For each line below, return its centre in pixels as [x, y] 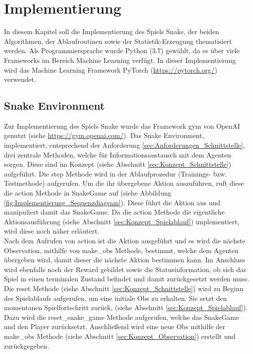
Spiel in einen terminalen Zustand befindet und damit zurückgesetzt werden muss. [127, 279]
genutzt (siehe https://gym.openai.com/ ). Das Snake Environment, [104, 135]
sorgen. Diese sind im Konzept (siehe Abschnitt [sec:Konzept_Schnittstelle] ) [118, 164]
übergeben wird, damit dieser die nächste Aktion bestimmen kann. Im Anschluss [125, 260]
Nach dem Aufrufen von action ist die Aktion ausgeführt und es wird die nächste [125, 241]
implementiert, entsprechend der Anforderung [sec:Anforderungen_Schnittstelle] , [125, 145]
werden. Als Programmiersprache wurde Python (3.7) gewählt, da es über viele [122, 50]
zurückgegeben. [27, 345]
